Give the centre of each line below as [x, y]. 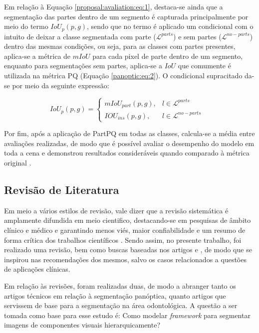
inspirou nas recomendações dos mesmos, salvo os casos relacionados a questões [125, 259]
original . [18, 163]
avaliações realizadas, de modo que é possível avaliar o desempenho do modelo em [129, 143]
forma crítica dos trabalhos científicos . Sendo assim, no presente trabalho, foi [123, 240]
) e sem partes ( [197, 36]
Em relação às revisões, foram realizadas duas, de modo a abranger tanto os [120, 285]
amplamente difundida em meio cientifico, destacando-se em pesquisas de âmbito [128, 220]
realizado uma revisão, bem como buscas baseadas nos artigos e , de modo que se [128, 250]
